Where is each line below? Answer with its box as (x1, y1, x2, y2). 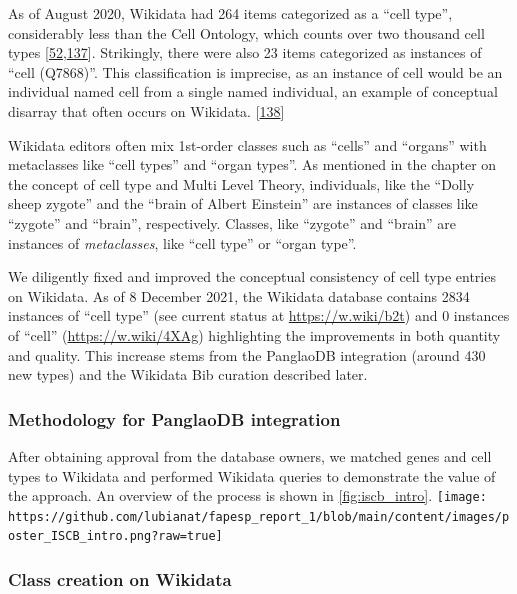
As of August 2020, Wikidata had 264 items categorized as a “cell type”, (8, 3, 453, 23)
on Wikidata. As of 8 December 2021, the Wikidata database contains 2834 (8, 285, 470, 306)
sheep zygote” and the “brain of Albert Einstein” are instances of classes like (8, 193, 478, 214)
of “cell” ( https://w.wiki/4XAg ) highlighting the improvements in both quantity (8, 324, 501, 345)
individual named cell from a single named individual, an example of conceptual (8, 81, 498, 102)
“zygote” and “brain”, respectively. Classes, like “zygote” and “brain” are (8, 212, 457, 233)
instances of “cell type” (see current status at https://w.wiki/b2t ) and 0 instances (8, 305, 510, 326)
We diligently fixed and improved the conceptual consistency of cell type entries (8, 266, 496, 287)
